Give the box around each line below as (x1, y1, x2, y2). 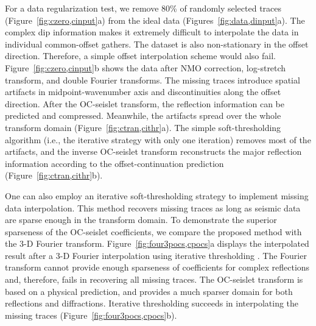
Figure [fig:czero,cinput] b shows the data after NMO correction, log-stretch (5, 61, 286, 74)
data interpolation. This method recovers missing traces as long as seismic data (5, 201, 301, 214)
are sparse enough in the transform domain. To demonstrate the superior (5, 213, 277, 226)
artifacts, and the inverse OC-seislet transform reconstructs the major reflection (5, 145, 302, 158)
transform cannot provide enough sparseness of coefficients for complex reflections (5, 261, 310, 274)
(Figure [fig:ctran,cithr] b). (5, 169, 103, 182)
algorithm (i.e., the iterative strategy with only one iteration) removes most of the (5, 133, 311, 146)
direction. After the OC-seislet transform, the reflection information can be (5, 97, 284, 110)
